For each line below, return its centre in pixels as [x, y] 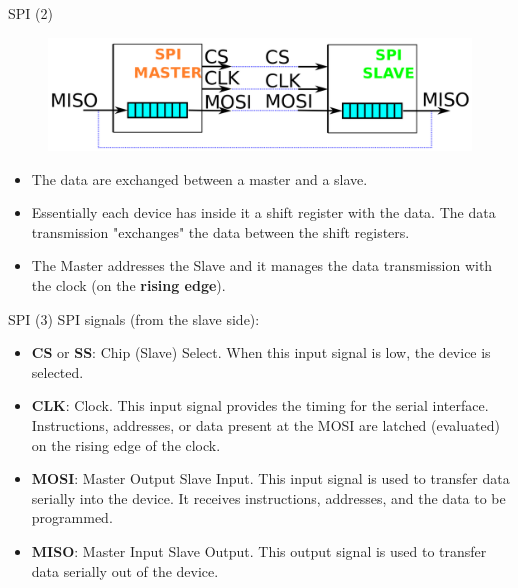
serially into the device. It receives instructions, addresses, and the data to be [268, 497]
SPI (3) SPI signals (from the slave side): [134, 318]
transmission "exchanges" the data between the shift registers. [220, 231]
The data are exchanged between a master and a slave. [199, 178]
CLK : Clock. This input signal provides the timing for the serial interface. [260, 405]
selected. [57, 371]
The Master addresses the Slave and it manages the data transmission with [262, 265]
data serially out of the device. [125, 570]
